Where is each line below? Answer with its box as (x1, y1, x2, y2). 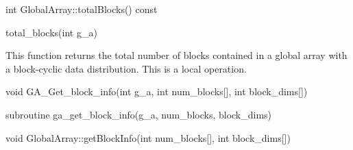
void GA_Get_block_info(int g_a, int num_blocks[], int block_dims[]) (5, 84, 308, 99)
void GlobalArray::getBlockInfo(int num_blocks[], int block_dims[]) (5, 130, 291, 145)
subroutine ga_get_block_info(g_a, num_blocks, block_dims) (5, 107, 272, 121)
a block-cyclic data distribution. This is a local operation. (5, 61, 247, 75)
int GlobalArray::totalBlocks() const (5, 2, 158, 16)
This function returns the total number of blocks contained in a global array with (5, 48, 348, 62)
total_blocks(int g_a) (5, 25, 97, 39)
